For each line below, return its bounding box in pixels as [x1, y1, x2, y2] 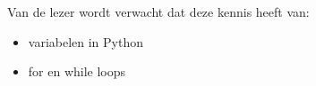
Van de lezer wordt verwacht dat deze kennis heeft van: [7, 3, 310, 20]
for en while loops [28, 62, 126, 81]
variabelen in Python [28, 32, 144, 51]
